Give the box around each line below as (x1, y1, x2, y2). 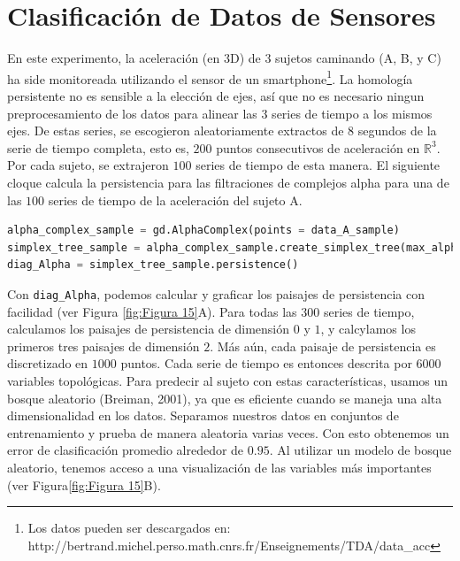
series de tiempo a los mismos (272, 104, 433, 122)
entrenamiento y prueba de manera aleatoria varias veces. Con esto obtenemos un (7, 423, 449, 442)
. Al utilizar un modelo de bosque (269, 441, 452, 459)
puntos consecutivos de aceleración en (216, 138, 420, 157)
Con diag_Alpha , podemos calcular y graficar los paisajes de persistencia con (7, 284, 425, 303)
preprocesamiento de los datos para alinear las (7, 104, 257, 122)
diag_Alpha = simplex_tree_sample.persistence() (7, 258, 299, 272)
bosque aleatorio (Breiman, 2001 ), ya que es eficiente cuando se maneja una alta (7, 388, 442, 407)
